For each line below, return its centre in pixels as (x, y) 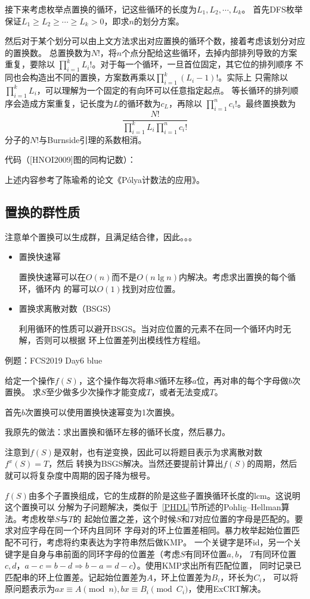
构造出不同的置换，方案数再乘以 (92, 77)
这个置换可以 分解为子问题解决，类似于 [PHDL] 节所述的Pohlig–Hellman (143, 507)
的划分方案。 (159, 21)
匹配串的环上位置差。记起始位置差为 (76, 577)
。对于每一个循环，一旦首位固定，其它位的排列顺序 (192, 64)
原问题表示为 (30, 589)
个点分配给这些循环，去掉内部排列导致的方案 (210, 52)
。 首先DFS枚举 (272, 9)
